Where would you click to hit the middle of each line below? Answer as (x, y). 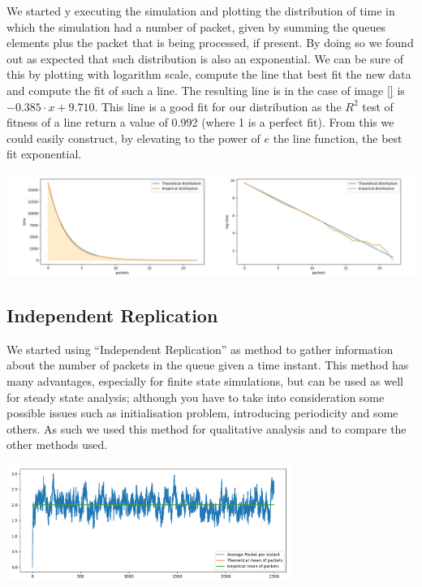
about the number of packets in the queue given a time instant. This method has (208, 365)
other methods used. (57, 445)
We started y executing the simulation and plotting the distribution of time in (201, 11)
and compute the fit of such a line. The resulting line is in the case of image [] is (206, 90)
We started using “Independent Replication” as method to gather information (200, 349)
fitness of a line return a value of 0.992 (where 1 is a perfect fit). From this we (200, 122)
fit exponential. (44, 154)
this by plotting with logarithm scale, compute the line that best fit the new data (209, 74)
